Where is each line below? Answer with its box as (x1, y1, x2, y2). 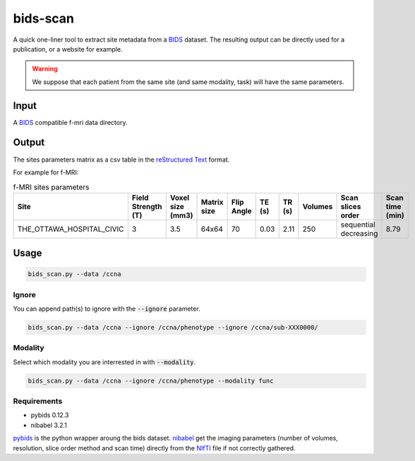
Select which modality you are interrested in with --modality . (13, 357, 196, 366)
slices (340, 201, 361, 211)
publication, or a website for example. (13, 44, 123, 53)
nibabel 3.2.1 (30, 421, 67, 429)
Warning (32, 64, 58, 73)
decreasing (340, 228, 378, 238)
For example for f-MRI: (13, 168, 79, 176)
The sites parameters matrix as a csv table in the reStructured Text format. (13, 155, 230, 164)
